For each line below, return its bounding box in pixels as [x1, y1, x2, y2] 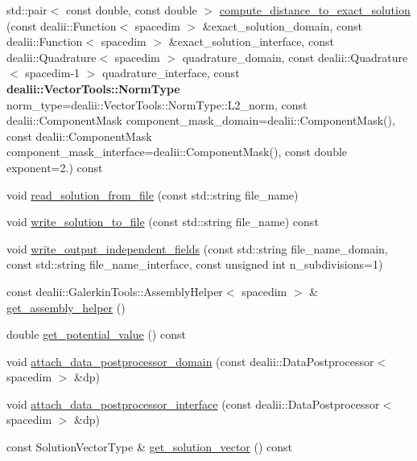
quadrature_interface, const [102, 64, 240, 81]
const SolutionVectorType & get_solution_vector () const [6, 438, 292, 455]
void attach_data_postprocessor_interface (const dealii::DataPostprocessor [6, 395, 380, 412]
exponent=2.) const [6, 158, 103, 175]
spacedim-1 [25, 64, 81, 81]
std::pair [6, 2, 47, 18]
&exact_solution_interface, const [168, 33, 334, 50]
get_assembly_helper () [6, 298, 126, 315]
